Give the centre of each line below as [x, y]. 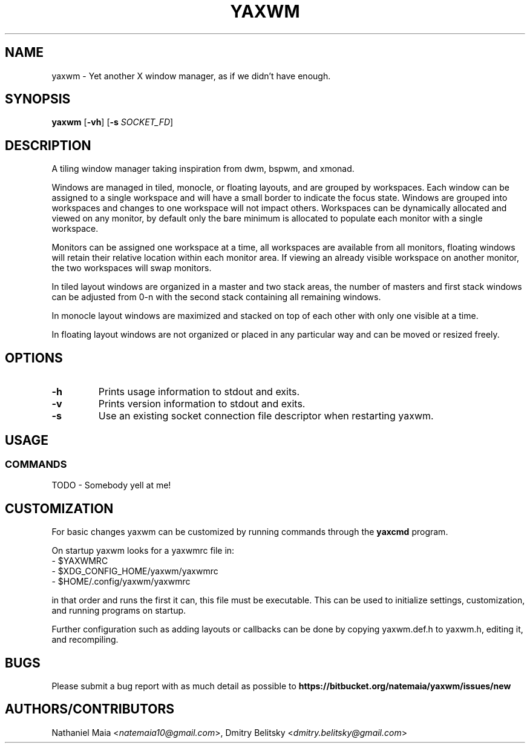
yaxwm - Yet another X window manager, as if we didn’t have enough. [191, 76]
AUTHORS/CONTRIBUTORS [90, 709]
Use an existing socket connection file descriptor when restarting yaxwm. [266, 416]
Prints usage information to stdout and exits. [199, 392]
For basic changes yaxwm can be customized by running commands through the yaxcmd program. [250, 532]
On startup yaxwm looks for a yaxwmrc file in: [143, 551]
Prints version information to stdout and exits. [202, 404]
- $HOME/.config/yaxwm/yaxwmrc [121, 582]
